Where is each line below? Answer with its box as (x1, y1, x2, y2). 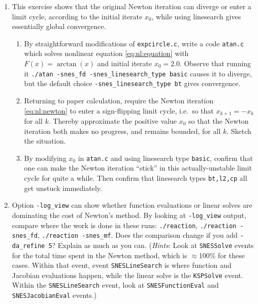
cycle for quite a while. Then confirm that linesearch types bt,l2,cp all (24, 173, 247, 183)
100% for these (199, 250, 245, 260)
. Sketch (227, 125, 251, 136)
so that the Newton (188, 115, 249, 126)
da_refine (12, 242, 45, 250)
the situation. (24, 135, 66, 146)
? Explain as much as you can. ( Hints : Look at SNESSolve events (52, 239, 254, 250)
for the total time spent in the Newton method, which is (12, 250, 187, 260)
